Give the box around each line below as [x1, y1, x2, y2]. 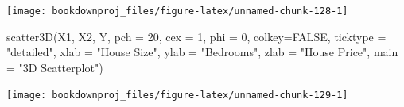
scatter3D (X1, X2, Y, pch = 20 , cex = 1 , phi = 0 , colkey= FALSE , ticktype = [6, 28, 387, 44]
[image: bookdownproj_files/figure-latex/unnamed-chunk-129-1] [6, 90, 348, 101]
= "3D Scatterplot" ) [6, 59, 103, 75]
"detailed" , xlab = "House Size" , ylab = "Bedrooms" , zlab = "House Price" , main [6, 44, 398, 60]
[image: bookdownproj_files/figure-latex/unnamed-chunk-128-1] [6, 6, 348, 17]
